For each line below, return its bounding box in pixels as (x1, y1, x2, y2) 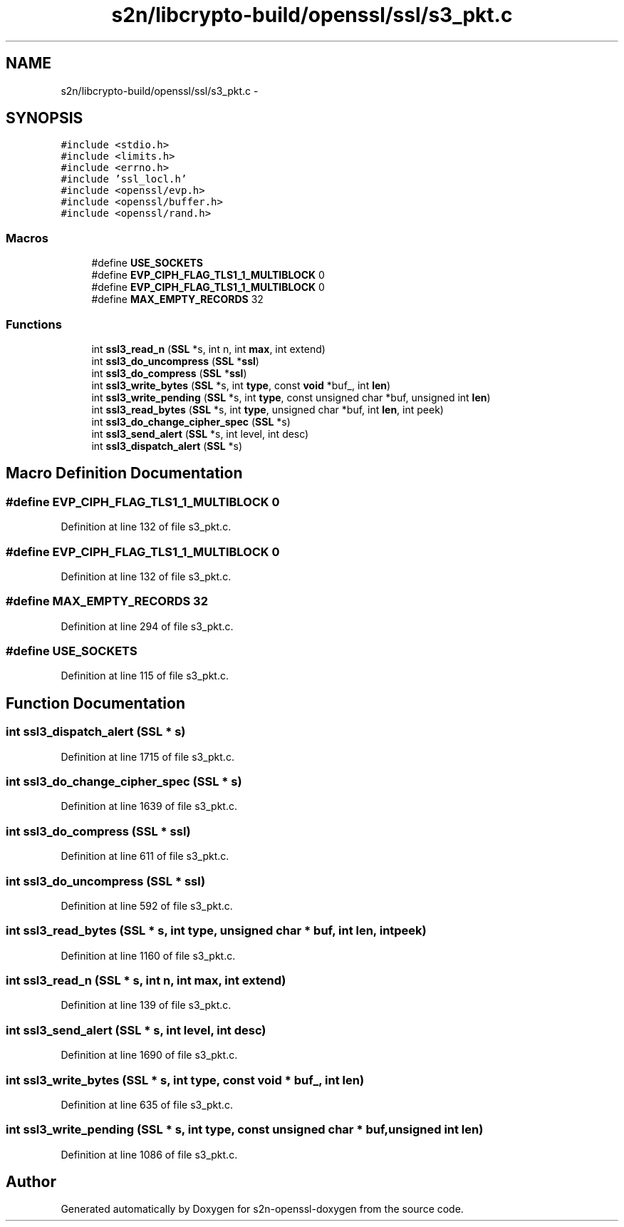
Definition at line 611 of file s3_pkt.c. (61, 850, 229, 863)
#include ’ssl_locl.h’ (61, 173, 187, 185)
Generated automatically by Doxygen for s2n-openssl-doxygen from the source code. (61, 1203, 464, 1216)
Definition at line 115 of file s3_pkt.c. (61, 669, 229, 682)
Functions (6, 317, 62, 332)
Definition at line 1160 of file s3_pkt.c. (61, 949, 236, 962)
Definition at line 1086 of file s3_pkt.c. (61, 1148, 238, 1161)
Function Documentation (6, 694, 185, 712)
